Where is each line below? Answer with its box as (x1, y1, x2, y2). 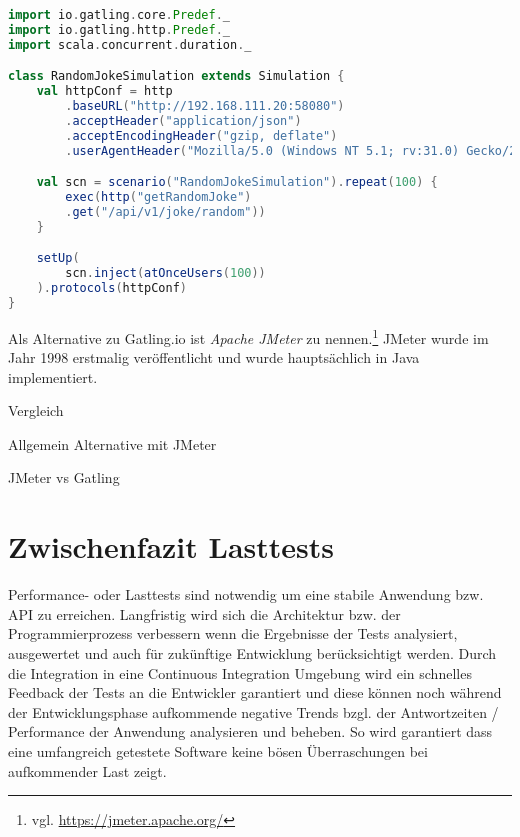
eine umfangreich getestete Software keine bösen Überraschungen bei (8, 740, 428, 761)
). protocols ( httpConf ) (36, 281, 188, 296)
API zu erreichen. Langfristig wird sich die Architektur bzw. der (8, 603, 401, 624)
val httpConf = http (36, 84, 173, 99)
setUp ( (36, 251, 80, 266)
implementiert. (8, 366, 98, 387)
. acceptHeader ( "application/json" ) (65, 113, 302, 128)
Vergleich (8, 400, 64, 421)
